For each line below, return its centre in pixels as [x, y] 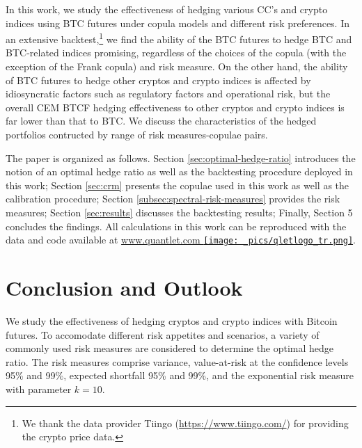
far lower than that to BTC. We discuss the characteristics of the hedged [161, 121]
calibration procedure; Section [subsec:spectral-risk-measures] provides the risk [173, 199]
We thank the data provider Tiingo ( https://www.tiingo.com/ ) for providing [185, 423]
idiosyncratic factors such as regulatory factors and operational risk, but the [168, 94]
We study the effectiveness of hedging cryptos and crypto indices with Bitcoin [172, 320]
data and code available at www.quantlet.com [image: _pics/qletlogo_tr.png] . [181, 240]
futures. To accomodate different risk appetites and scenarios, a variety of [163, 334]
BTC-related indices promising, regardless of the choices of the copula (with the [176, 53]
